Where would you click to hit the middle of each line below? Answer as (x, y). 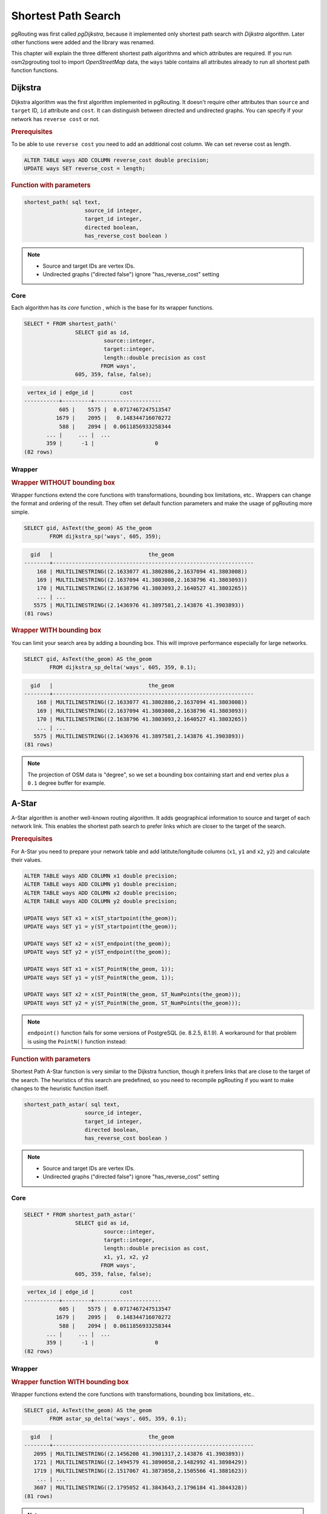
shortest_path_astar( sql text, (72, 1104)
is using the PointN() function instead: (77, 1041)
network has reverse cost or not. (55, 119)
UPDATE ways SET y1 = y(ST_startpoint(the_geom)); (101, 927)
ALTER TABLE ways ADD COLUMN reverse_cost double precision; (117, 160)
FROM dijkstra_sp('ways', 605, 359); (105, 537)
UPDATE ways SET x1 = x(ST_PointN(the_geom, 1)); (99, 969)
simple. (20, 512)
